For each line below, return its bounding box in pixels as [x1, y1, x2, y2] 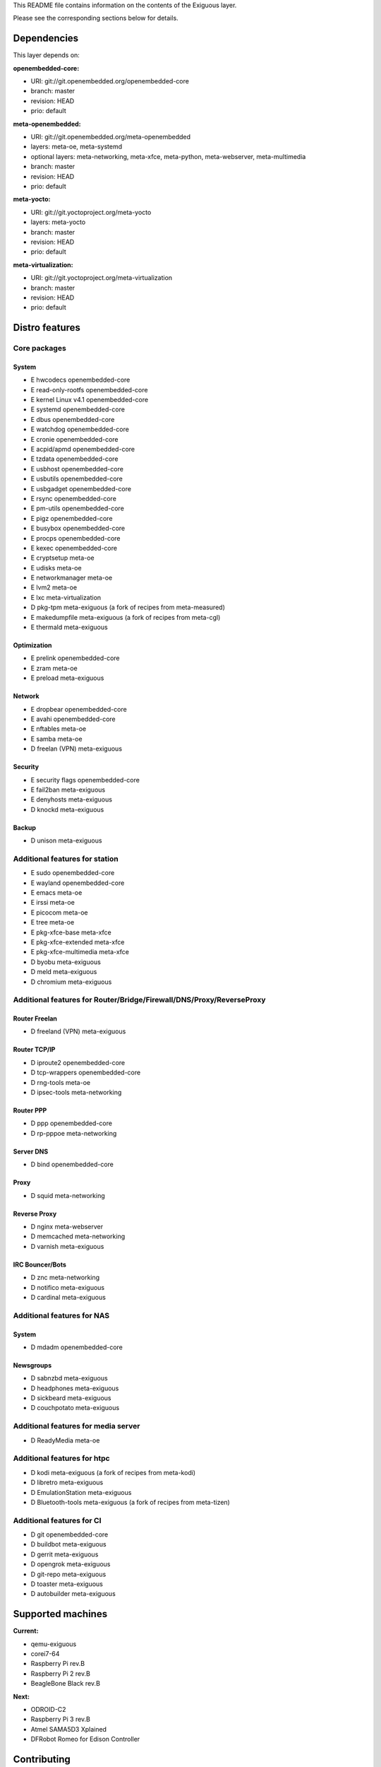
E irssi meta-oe [30, 898, 75, 907]
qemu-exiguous [30, 1640, 77, 1648]
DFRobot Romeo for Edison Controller [30, 1735, 140, 1744]
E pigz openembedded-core [30, 514, 113, 522]
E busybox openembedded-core [30, 524, 126, 533]
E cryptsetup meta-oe [30, 553, 95, 562]
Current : [13, 1626, 39, 1636]
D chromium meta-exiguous [30, 978, 112, 986]
